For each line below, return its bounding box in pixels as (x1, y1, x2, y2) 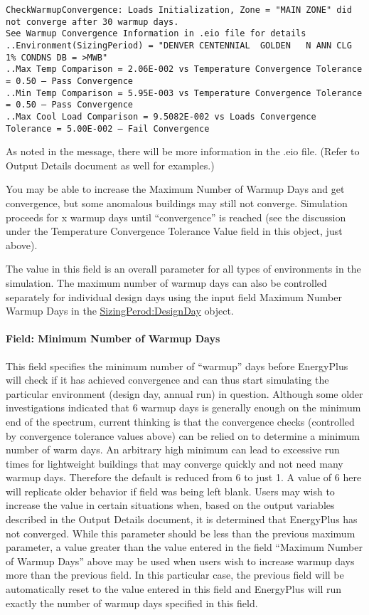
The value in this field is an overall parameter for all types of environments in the (6, 261, 361, 276)
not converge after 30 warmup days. (6, 16, 179, 27)
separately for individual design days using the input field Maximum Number (6, 289, 342, 304)
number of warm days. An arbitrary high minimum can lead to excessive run (6, 442, 340, 457)
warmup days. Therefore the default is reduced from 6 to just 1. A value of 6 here (6, 470, 362, 485)
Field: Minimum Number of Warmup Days (6, 331, 220, 346)
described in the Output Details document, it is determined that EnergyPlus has (6, 512, 358, 527)
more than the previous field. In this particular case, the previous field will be (6, 567, 344, 582)
